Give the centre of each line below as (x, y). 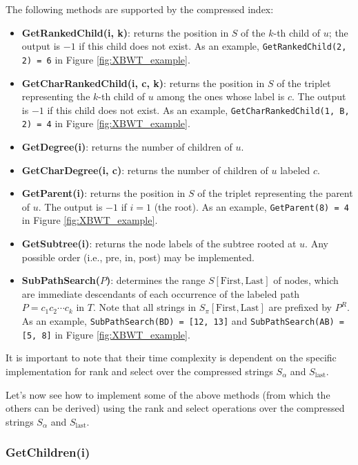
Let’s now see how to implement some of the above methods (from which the (168, 394)
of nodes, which (306, 280)
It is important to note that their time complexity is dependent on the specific (171, 358)
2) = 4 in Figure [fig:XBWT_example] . (106, 123)
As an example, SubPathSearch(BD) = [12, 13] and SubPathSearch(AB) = (183, 321)
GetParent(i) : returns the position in (103, 193)
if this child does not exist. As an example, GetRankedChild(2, (213, 46)
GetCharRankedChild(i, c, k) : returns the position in (143, 83)
